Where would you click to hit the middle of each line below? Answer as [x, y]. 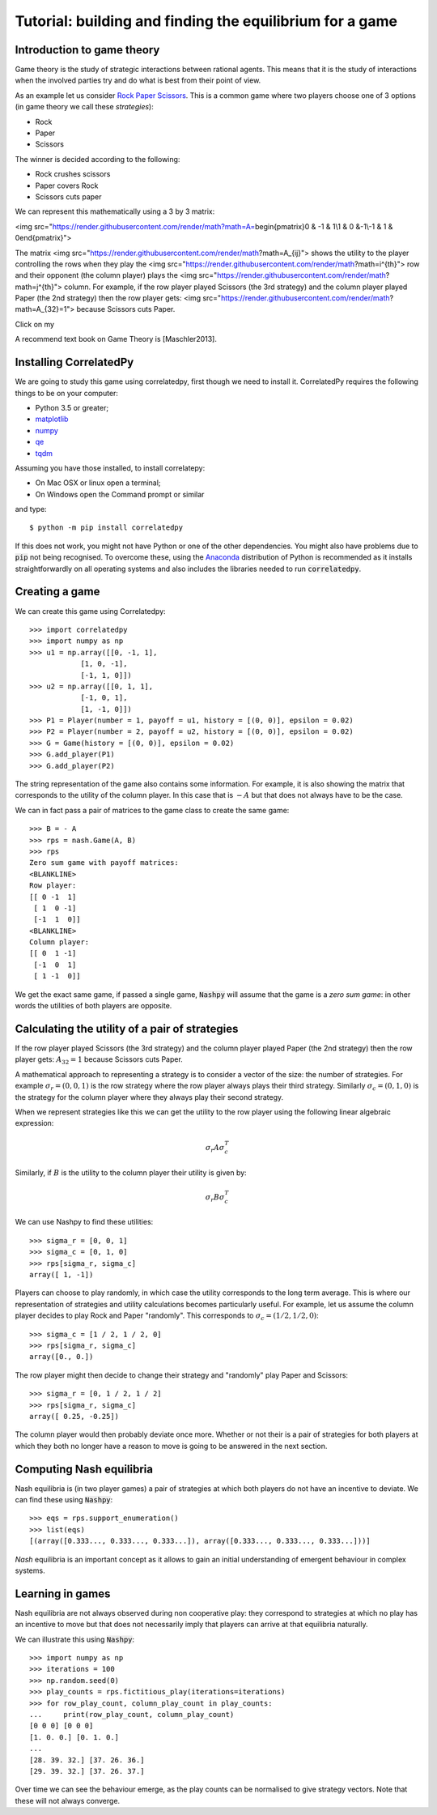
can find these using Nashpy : [64, 1500]
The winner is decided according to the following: [98, 159]
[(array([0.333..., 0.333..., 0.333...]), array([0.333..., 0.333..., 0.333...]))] [200, 1541]
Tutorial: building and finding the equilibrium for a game [206, 21]
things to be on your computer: [67, 393]
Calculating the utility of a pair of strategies [127, 1029]
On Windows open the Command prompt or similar [120, 494]
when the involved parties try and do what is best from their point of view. [138, 80]
